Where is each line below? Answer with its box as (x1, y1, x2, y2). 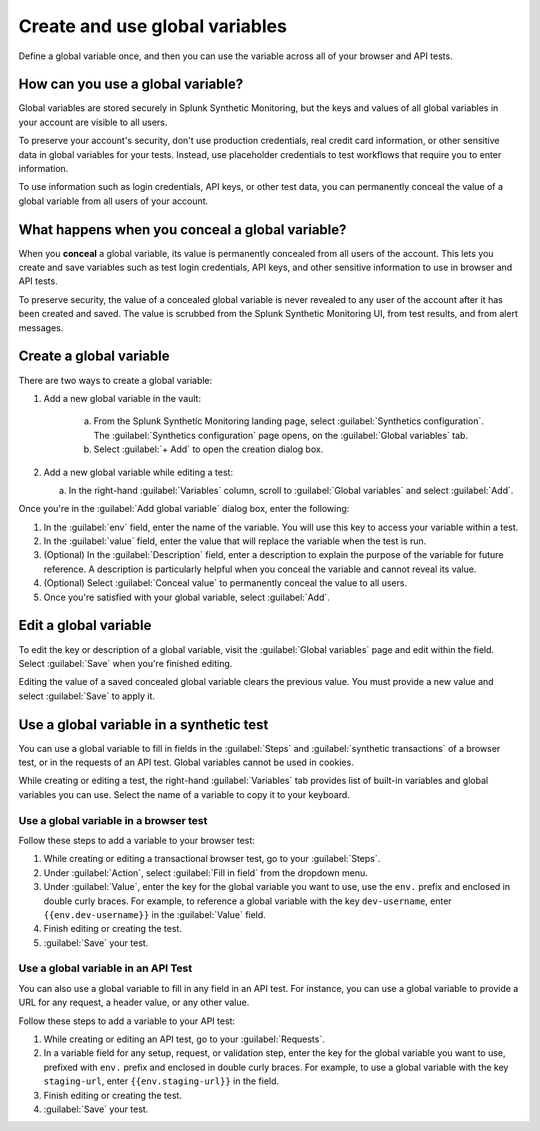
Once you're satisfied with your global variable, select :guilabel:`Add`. (43, 591, 330, 603)
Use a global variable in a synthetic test (18, 716, 269, 733)
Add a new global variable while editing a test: (43, 466, 234, 478)
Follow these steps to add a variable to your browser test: (18, 834, 255, 846)
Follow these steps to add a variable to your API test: (18, 1015, 235, 1027)
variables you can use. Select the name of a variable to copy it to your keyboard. (18, 788, 350, 800)
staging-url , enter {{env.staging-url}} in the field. (43, 1075, 280, 1087)
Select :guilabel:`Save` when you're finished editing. (18, 657, 233, 669)
